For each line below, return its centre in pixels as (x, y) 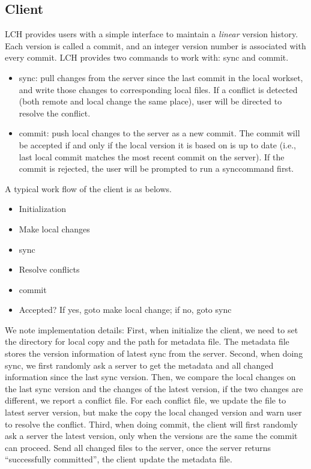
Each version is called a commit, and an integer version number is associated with (155, 45)
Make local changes (54, 228)
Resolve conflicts (49, 269)
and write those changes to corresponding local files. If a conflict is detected (158, 89)
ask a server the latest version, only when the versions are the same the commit (151, 436)
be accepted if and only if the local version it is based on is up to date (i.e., (157, 144)
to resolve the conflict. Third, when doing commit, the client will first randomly (151, 424)
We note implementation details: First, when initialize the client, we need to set (152, 329)
